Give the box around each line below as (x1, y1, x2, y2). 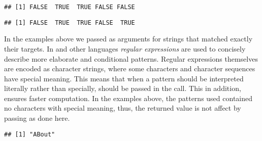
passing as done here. (4, 113, 70, 123)
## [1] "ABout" (4, 130, 55, 138)
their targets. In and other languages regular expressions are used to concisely (4, 43, 246, 54)
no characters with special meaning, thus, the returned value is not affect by (4, 103, 241, 113)
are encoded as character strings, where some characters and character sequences (4, 63, 255, 74)
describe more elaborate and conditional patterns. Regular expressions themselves (4, 53, 258, 64)
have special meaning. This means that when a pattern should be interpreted (4, 73, 244, 83)
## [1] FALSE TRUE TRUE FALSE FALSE (4, 4, 135, 11)
